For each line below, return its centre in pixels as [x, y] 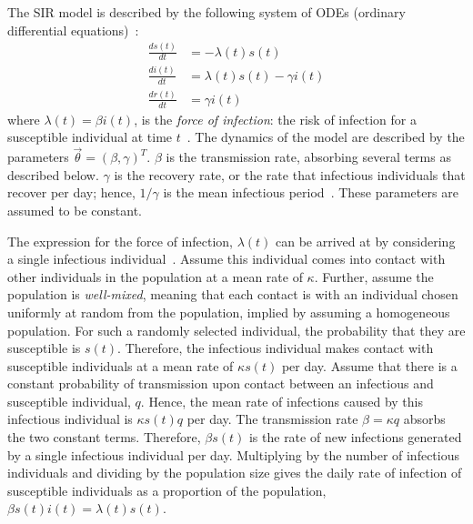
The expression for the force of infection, [120, 241]
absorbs [424, 419]
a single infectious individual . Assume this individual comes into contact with [226, 259]
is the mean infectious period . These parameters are [311, 192]
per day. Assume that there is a [369, 365]
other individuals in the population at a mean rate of [155, 276]
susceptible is [44, 348]
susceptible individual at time [90, 137]
